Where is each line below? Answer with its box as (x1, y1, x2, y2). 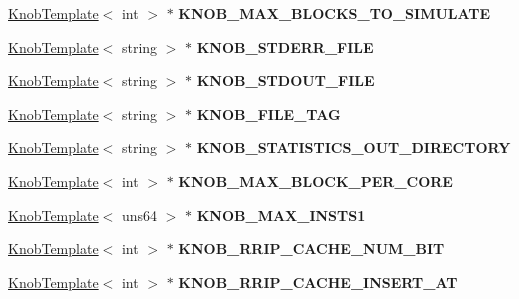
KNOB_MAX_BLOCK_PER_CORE (178, 170, 453, 191)
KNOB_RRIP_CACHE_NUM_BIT (178, 238, 445, 259)
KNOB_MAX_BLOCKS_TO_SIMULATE (178, 3, 491, 23)
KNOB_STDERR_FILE (196, 36, 374, 57)
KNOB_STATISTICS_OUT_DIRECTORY (196, 137, 511, 158)
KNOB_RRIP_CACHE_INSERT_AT (178, 271, 458, 292)
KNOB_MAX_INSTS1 (196, 204, 366, 225)
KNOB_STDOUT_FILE (196, 70, 375, 91)
